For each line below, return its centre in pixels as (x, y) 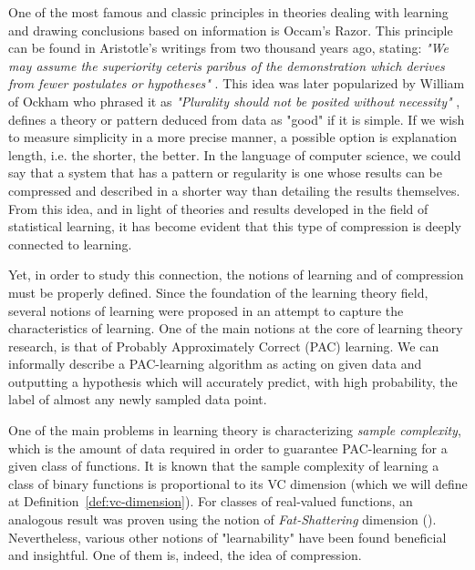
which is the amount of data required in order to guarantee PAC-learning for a (228, 448)
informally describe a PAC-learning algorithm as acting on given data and (215, 364)
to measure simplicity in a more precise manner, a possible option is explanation (233, 137)
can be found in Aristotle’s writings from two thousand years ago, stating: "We (228, 48)
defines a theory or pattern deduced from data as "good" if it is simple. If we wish (237, 119)
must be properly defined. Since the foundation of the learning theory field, (218, 292)
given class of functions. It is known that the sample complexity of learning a (224, 466)
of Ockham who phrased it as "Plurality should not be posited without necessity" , (234, 101)
